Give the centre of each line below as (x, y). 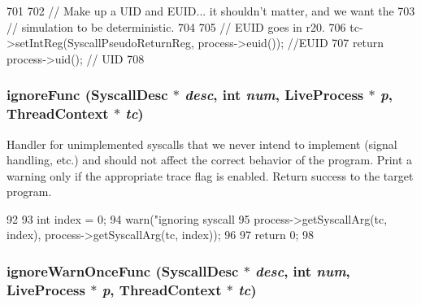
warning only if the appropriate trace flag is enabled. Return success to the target (210, 175)
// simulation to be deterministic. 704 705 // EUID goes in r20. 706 (176, 26)
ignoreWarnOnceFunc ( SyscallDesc (123, 271)
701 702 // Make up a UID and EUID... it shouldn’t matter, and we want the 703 (211, 11)
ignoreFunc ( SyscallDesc (87, 95)
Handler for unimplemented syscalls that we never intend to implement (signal (202, 144)
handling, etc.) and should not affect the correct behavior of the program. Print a (210, 160)
